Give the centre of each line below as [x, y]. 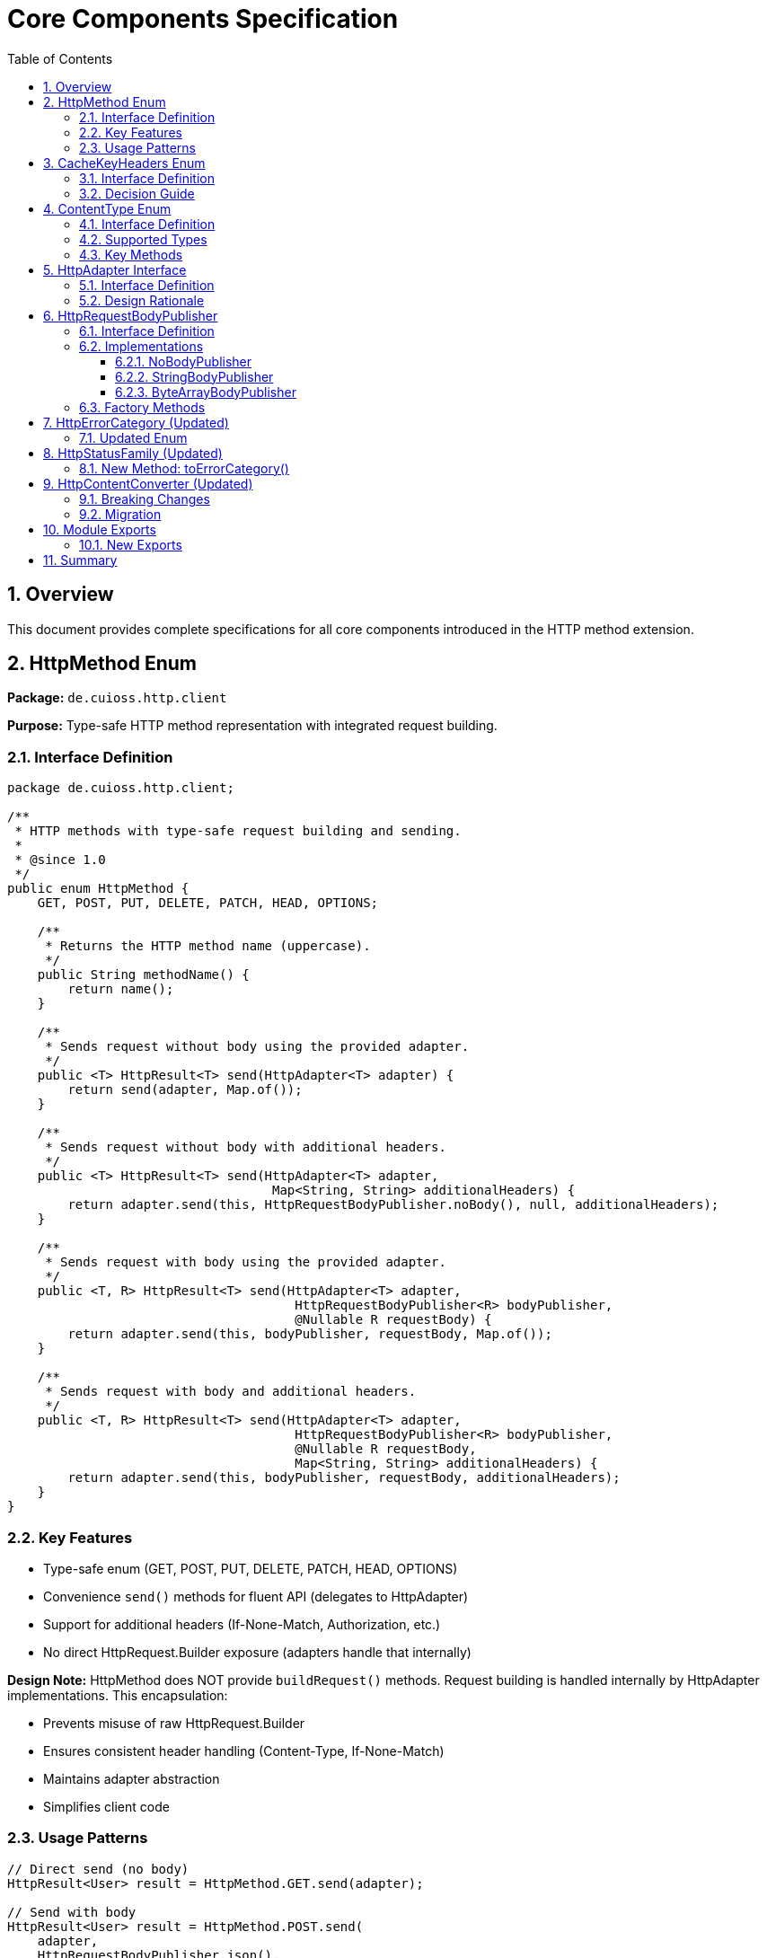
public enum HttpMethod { [98, 889]
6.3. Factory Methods [142, 407]
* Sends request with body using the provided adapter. [246, 1262]
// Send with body [72, 1912]
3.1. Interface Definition [147, 178]
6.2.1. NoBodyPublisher [184, 361]
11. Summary [80, 560]
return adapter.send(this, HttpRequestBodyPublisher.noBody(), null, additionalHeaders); [393, 1205]
